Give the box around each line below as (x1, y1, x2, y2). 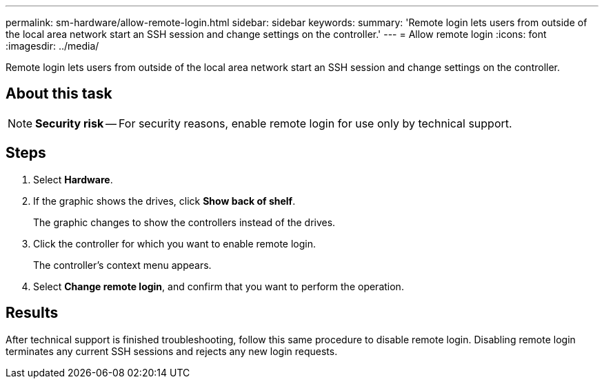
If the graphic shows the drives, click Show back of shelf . (33, 194, 296, 207)
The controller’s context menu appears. (33, 259, 212, 271)
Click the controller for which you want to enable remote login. (33, 237, 316, 250)
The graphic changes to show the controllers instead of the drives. (33, 216, 336, 228)
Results (6, 304, 59, 322)
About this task (6, 85, 112, 103)
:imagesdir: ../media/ (6, 40, 99, 52)
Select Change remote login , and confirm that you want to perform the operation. (33, 280, 404, 292)
